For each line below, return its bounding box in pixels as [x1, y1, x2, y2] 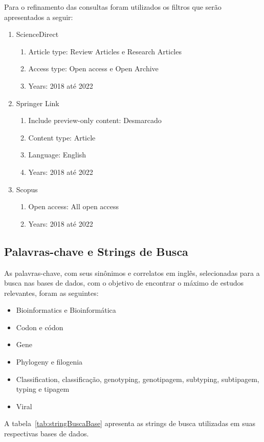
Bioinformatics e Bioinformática [16, 305, 116, 315]
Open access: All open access [28, 201, 119, 212]
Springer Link [16, 97, 59, 108]
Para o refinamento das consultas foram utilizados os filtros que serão [4, 2, 222, 12]
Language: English [28, 149, 86, 160]
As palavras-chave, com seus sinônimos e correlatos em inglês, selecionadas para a [4, 267, 260, 278]
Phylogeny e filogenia [16, 356, 83, 367]
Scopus [16, 184, 38, 194]
